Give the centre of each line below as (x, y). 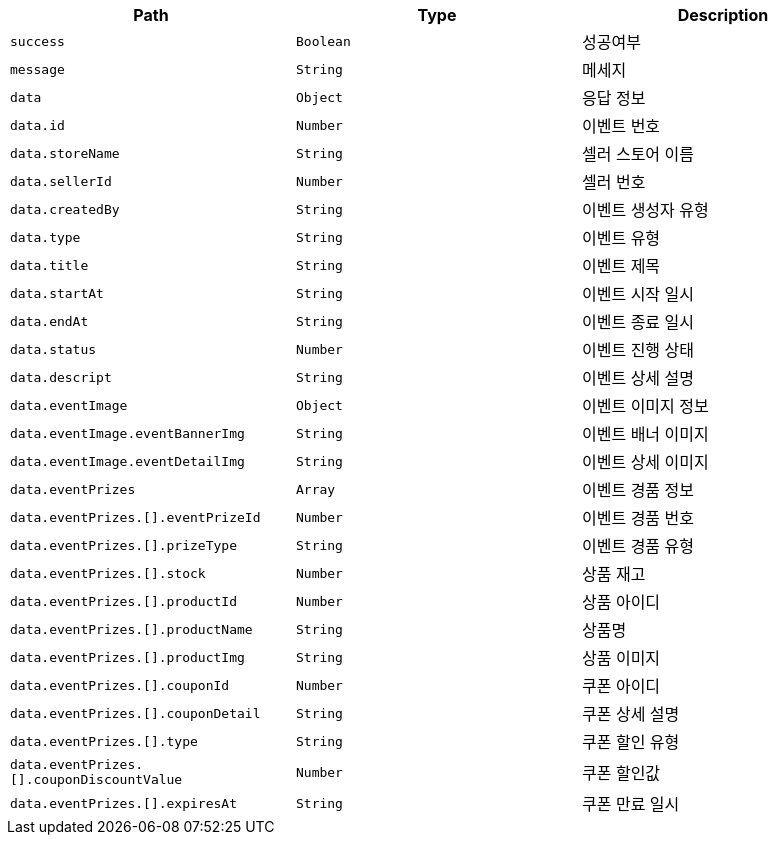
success (37, 41)
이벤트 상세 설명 (638, 378)
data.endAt (49, 321)
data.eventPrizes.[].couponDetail (135, 713)
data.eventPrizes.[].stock (108, 573)
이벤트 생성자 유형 (645, 210)
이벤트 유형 (621, 238)
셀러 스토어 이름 (638, 154)
